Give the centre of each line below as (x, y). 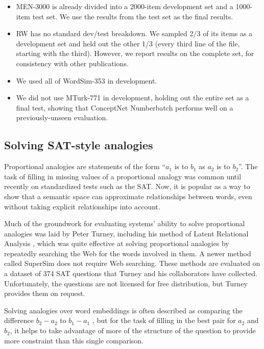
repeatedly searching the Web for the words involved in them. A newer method (128, 253)
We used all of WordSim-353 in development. (87, 80)
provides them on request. (45, 293)
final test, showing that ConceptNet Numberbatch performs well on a (125, 107)
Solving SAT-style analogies (79, 145)
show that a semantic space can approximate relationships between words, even (128, 196)
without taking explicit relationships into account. (82, 206)
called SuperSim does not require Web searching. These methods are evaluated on (132, 263)
